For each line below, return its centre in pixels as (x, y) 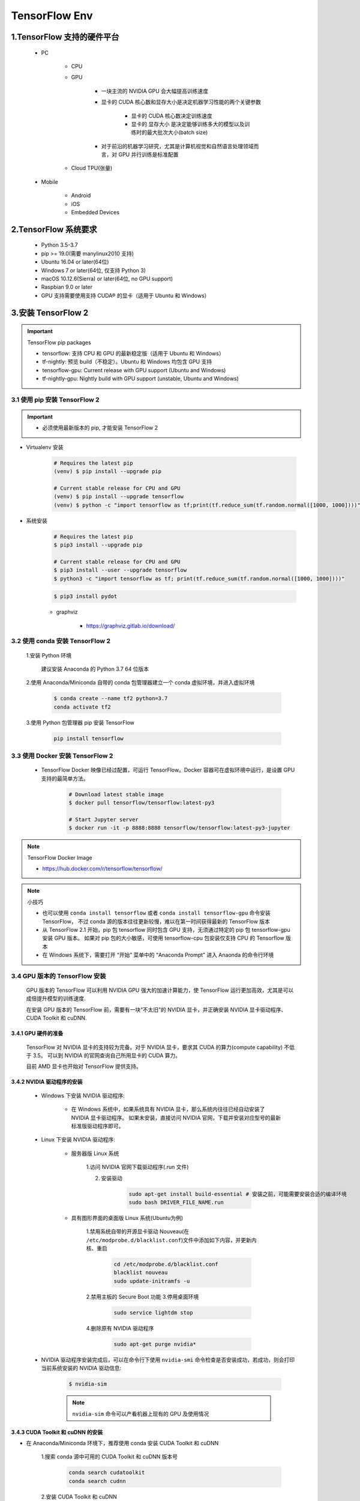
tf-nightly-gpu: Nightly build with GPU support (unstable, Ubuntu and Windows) (141, 379)
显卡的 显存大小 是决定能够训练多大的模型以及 (188, 124)
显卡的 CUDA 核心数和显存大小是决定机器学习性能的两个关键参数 (181, 102)
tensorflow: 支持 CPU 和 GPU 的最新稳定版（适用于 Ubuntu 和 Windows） (133, 353)
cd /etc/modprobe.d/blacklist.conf (166, 1264)
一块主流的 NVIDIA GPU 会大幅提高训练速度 (155, 91)
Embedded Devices (95, 213)
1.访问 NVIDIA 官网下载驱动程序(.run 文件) (137, 1167)
